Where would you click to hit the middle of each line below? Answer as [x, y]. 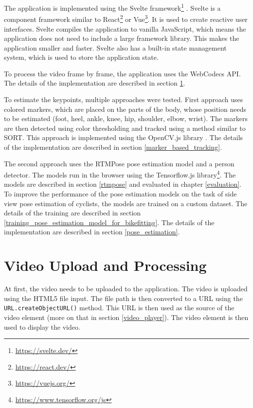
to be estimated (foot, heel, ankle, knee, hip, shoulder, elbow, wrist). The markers [126, 118]
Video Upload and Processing [105, 265]
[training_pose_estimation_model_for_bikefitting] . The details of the [109, 222]
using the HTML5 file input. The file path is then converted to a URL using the [123, 298]
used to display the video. [42, 327]
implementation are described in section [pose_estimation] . [92, 232]
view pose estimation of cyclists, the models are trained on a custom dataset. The [126, 203]
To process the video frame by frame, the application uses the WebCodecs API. [122, 73]
